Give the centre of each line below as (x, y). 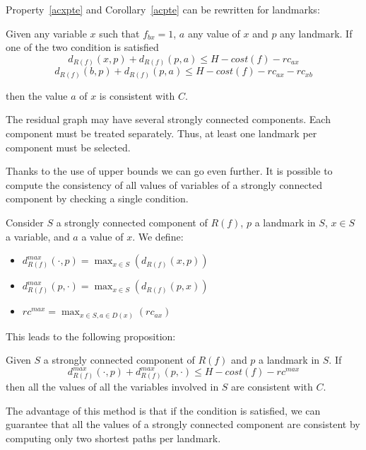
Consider (25, 222)
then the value (37, 95)
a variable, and (38, 236)
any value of (214, 33)
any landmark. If (316, 33)
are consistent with (272, 387)
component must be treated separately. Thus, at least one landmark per (161, 133)
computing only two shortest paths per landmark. (113, 438)
